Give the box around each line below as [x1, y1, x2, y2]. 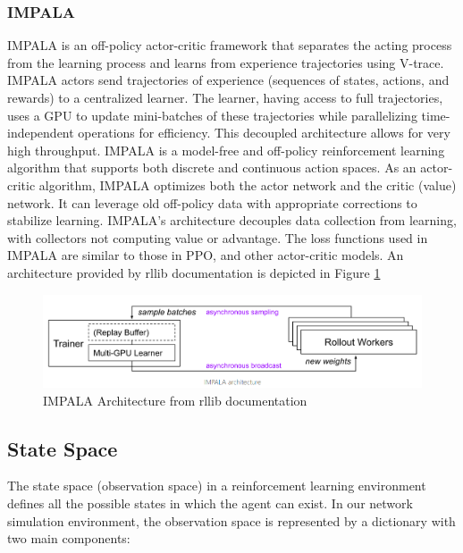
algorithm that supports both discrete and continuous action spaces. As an [7, 158, 417, 177]
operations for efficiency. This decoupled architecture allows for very [78, 123, 450, 142]
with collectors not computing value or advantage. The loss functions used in [7, 228, 428, 247]
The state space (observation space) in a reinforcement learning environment [7, 476, 426, 495]
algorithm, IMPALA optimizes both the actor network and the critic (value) [38, 175, 457, 194]
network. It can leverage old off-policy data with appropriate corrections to [7, 193, 417, 212]
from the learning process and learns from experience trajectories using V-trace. [7, 53, 444, 71]
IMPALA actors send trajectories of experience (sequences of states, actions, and [7, 71, 450, 89]
